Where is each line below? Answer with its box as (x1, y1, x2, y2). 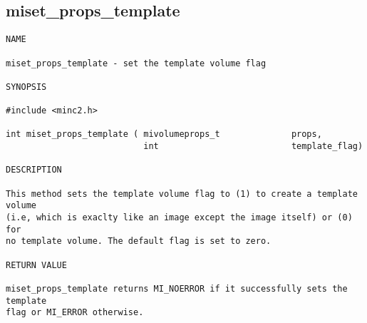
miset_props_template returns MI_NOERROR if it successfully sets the (6, 283, 348, 294)
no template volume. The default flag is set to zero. (6, 236, 272, 247)
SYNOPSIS (6, 81, 47, 92)
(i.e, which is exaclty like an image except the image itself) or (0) (6, 212, 353, 223)
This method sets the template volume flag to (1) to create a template (6, 188, 358, 199)
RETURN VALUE (6, 260, 67, 270)
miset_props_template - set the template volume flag (6, 58, 267, 68)
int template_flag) (143, 141, 363, 152)
